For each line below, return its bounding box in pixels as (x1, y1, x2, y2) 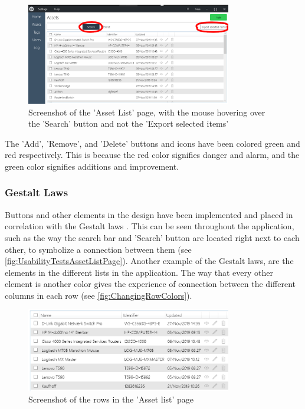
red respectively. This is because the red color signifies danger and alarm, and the (5, 149, 300, 161)
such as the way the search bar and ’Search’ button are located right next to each (5, 231, 300, 243)
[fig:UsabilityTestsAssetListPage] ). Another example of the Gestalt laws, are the (5, 255, 294, 267)
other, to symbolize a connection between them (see (5, 243, 192, 255)
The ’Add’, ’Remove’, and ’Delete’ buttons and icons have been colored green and (5, 137, 300, 149)
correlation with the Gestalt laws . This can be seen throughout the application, (5, 220, 294, 232)
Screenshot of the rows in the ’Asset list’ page (28, 393, 194, 405)
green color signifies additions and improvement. (5, 160, 179, 172)
